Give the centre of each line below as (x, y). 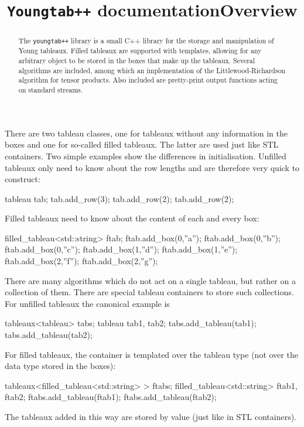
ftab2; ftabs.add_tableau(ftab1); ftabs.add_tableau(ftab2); (111, 397)
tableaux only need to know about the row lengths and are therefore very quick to (152, 167)
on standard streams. (51, 90)
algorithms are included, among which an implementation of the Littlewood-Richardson (152, 70)
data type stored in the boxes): (60, 366)
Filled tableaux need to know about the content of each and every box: (132, 218)
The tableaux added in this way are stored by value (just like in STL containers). (151, 416)
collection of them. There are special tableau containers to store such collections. (149, 292)
